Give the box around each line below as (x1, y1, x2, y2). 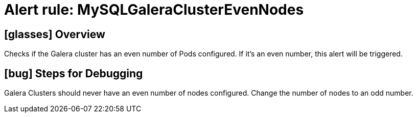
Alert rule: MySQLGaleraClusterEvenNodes (4, 1, 304, 18)
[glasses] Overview (4, 27, 105, 41)
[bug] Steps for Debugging (4, 67, 143, 80)
